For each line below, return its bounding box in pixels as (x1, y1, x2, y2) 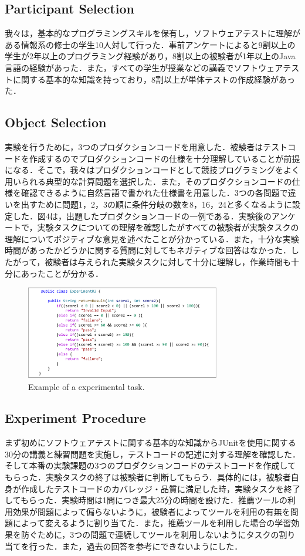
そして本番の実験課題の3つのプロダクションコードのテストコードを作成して (5, 459, 296, 472)
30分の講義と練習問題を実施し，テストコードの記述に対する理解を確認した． (5, 447, 300, 460)
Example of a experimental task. (28, 380, 145, 392)
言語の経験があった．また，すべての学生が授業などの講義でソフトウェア (5, 61, 283, 73)
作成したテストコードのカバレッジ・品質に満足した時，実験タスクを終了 (21, 482, 300, 494)
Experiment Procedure (5, 409, 146, 427)
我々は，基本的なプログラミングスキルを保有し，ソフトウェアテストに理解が (5, 27, 300, 39)
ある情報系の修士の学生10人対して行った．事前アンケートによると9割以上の (5, 38, 296, 50)
